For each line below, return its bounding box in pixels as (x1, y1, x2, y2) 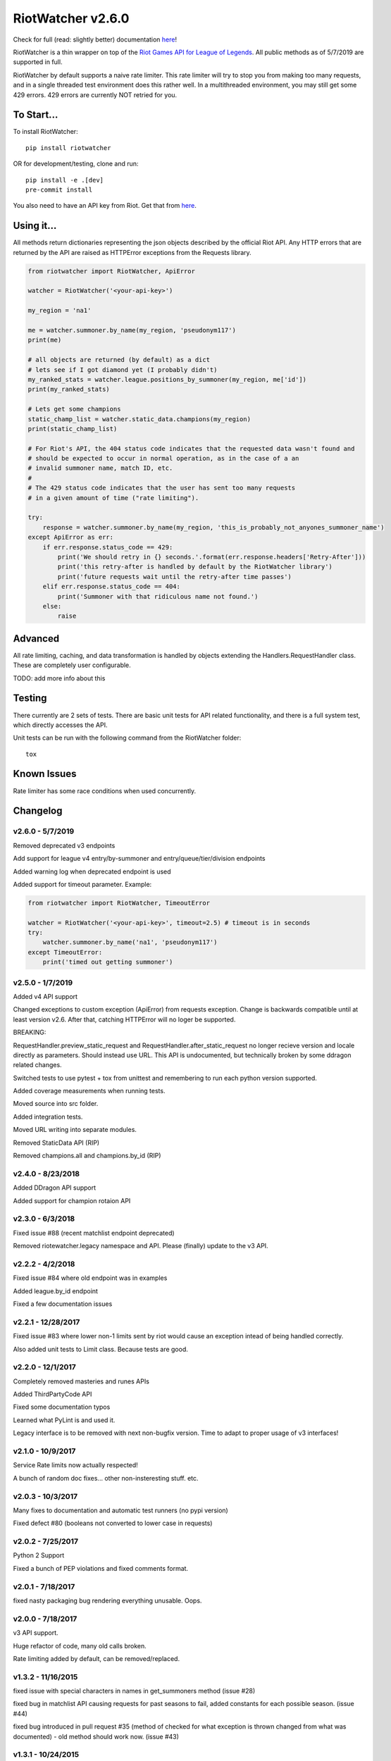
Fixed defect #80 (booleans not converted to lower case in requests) (13, 1519, 213, 1528)
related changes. (13, 1061, 63, 1069)
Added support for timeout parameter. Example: (13, 880, 152, 888)
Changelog (13, 805, 63, 817)
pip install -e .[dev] (25, 176, 104, 184)
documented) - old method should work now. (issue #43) (13, 1732, 180, 1741)
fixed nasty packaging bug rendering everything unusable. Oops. (13, 1596, 202, 1605)
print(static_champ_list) (27, 425, 118, 433)
